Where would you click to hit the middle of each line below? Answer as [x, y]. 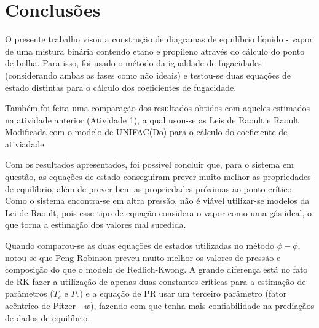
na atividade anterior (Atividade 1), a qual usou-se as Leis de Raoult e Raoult [152, 119]
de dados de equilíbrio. [48, 317]
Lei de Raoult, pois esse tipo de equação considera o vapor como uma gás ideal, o [158, 212]
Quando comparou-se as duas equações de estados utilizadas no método [140, 245]
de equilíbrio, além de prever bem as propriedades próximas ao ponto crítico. [150, 188]
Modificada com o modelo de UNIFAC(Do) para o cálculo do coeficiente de [146, 132]
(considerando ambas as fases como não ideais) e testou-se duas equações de [148, 75]
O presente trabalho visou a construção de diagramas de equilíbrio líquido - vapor [159, 39]
